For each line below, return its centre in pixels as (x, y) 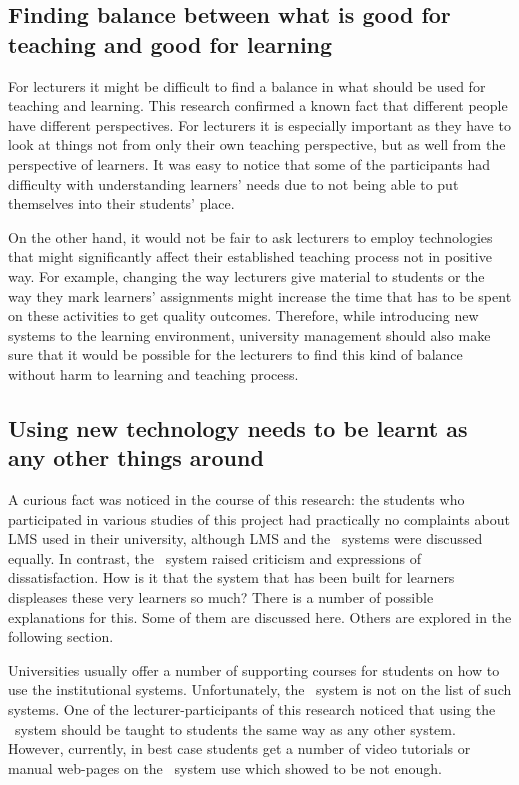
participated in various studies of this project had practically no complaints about (259, 518)
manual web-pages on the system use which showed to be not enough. (225, 767)
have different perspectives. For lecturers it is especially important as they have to (259, 124)
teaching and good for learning (170, 43)
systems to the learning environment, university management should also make (249, 334)
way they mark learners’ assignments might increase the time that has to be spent (260, 295)
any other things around (136, 457)
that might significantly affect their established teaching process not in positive (250, 256)
